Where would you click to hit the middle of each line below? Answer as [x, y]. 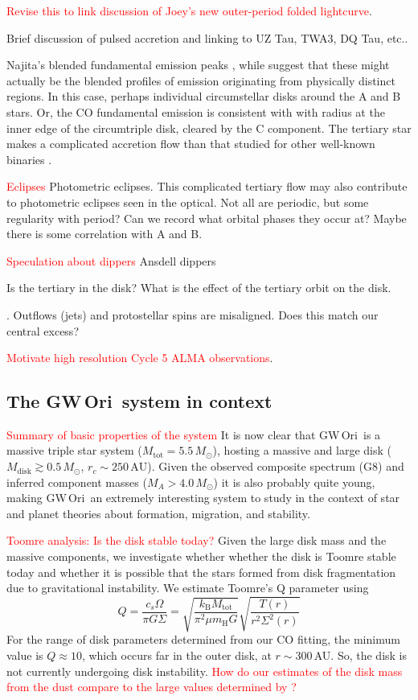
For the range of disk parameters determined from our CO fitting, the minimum [203, 639]
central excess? [43, 330]
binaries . [29, 159]
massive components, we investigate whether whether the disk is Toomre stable [201, 556]
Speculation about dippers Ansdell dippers [111, 260]
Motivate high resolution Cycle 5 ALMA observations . [140, 358]
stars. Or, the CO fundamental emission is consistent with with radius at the [196, 111]
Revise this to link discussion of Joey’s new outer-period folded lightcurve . [189, 10]
